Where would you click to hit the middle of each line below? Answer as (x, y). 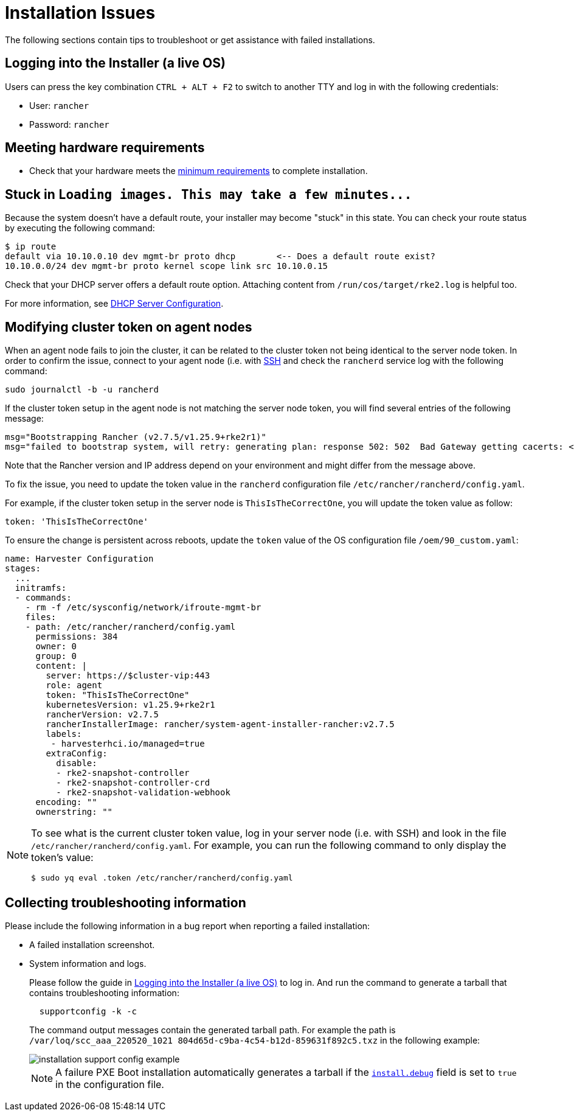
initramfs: (41, 588)
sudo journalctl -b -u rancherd (82, 390)
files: (41, 617)
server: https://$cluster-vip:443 (128, 676)
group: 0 (56, 656)
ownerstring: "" (74, 812)
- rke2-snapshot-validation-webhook (143, 793)
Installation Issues (80, 13)
